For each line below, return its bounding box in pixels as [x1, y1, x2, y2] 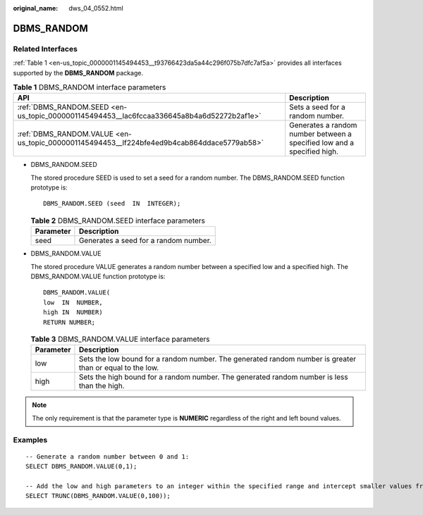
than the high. [78, 381, 125, 391]
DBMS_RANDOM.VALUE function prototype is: [30, 272, 166, 281]
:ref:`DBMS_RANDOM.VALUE [17, 129, 114, 139]
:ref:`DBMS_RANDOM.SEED [17, 102, 109, 112]
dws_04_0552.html [68, 4, 123, 12]
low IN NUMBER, [43, 298, 103, 306]
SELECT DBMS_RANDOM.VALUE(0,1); [25, 462, 137, 471]
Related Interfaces [13, 44, 78, 54]
